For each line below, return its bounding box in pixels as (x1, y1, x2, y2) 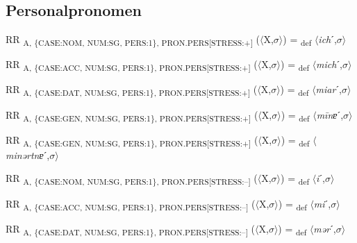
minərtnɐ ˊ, (6, 147, 50, 162)
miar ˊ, (315, 82, 342, 97)
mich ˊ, (316, 57, 342, 72)
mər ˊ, (313, 221, 336, 235)
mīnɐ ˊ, (316, 107, 344, 121)
